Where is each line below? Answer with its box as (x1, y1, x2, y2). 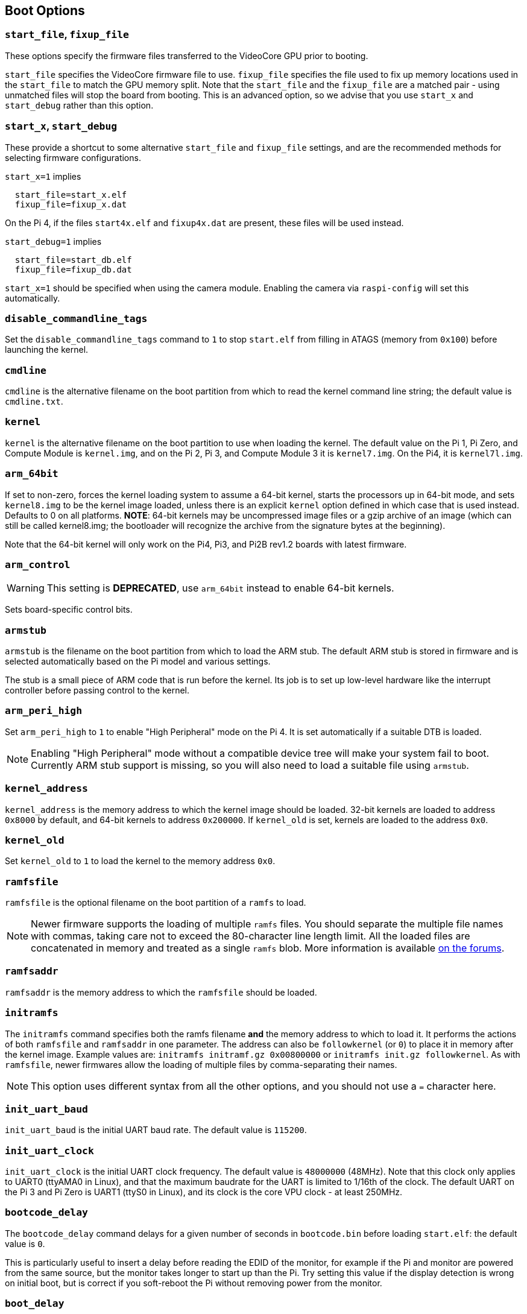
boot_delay (5, 1298, 65, 1310)
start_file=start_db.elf (14, 254, 132, 265)
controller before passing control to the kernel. (5, 685, 190, 696)
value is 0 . (5, 1238, 45, 1249)
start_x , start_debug (5, 120, 118, 133)
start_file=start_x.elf (14, 189, 127, 200)
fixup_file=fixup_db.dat (14, 264, 132, 274)
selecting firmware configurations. (5, 152, 141, 163)
